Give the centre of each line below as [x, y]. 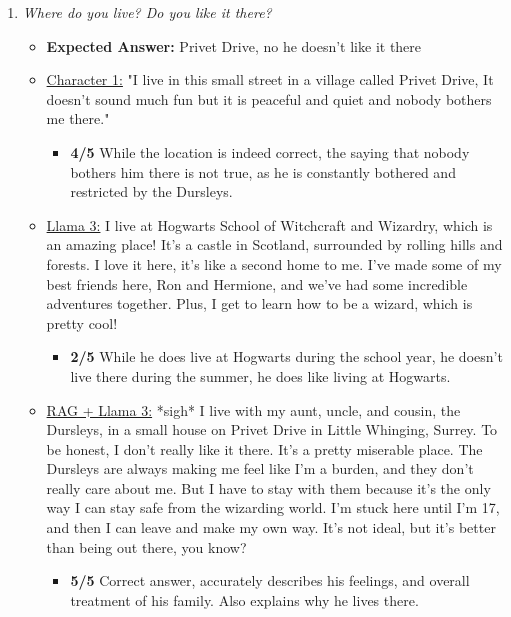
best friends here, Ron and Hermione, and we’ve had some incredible [257, 283]
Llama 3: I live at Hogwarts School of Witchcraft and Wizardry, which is [269, 224]
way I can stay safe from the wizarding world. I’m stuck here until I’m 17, [273, 507]
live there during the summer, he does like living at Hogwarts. [260, 375]
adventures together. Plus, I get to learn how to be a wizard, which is [259, 303]
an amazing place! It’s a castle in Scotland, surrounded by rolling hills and [274, 244]
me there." [78, 118]
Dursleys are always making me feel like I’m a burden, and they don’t [260, 468]
